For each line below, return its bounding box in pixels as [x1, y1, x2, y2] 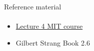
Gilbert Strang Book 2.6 [15, 37, 90, 48]
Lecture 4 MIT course [15, 21, 83, 31]
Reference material [4, 1, 61, 11]
